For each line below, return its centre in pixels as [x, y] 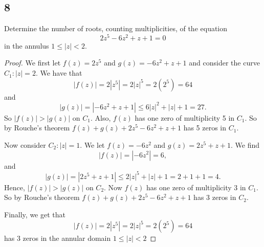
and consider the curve [224, 63]
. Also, [101, 117]
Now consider [25, 144]
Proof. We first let [32, 63]
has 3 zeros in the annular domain [58, 238]
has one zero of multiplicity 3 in [196, 187]
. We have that [59, 73]
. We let [92, 144]
